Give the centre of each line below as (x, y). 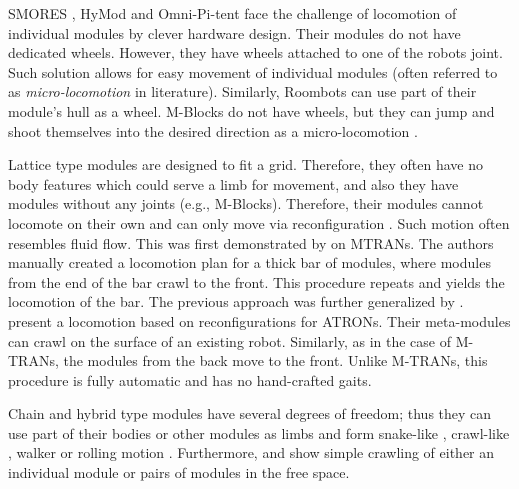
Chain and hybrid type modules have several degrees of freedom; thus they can (250, 413)
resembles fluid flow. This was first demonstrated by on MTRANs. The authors (251, 242)
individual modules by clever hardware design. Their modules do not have (234, 32)
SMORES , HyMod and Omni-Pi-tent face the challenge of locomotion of (232, 13)
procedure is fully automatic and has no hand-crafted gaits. (190, 379)
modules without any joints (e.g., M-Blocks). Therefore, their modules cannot (246, 203)
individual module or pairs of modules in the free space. (179, 472)
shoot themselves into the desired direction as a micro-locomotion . (213, 130)
